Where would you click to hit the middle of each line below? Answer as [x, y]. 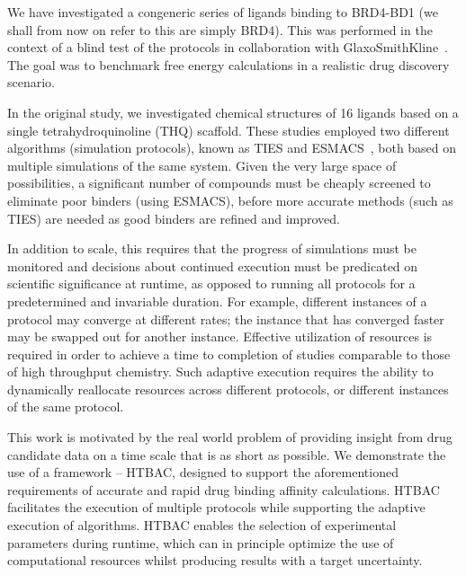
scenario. [31, 82]
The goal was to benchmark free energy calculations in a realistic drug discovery [229, 64]
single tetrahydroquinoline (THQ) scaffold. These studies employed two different [229, 130]
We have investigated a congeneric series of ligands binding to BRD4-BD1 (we [223, 12]
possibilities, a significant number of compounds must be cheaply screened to [219, 183]
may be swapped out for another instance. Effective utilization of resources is [220, 336]
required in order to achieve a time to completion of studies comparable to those [229, 354]
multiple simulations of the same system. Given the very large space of [202, 165]
